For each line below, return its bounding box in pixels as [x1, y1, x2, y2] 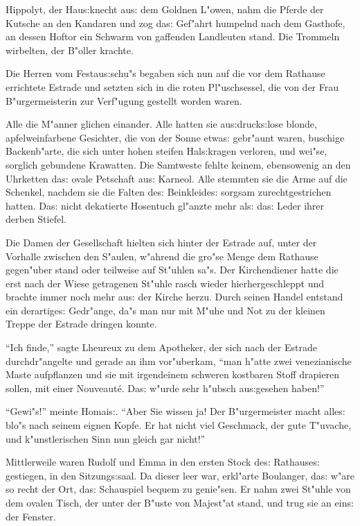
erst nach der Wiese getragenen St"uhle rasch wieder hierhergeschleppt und [6, 275, 325, 290]
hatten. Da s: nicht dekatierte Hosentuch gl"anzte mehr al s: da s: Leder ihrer [6, 198, 325, 212]
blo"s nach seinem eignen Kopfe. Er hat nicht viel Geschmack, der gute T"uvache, [6, 418, 352, 432]
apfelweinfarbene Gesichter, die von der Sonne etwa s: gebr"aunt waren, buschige [6, 130, 345, 144]
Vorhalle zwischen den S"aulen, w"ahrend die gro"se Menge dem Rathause [6, 248, 318, 263]
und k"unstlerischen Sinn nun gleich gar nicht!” [6, 431, 206, 446]
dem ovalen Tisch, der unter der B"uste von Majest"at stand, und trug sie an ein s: [6, 495, 354, 509]
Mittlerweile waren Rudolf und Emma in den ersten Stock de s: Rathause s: [6, 455, 320, 469]
